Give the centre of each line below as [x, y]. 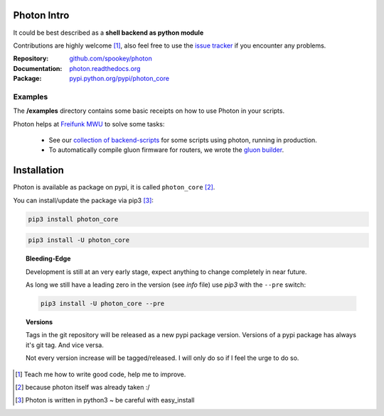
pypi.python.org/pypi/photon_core [119, 79]
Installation [38, 170]
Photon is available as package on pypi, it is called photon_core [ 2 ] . [114, 187]
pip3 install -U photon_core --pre [102, 303]
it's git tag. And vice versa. [65, 345]
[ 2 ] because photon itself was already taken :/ [82, 387]
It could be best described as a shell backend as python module [108, 33]
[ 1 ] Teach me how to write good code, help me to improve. [101, 374]
